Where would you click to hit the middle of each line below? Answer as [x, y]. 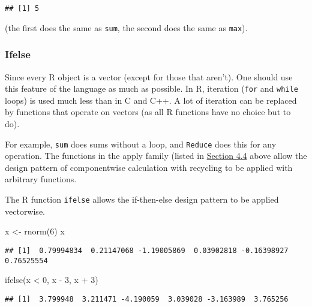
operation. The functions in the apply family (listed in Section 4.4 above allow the [156, 156]
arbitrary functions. [41, 179]
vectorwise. [25, 211]
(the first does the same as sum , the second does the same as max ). [126, 27]
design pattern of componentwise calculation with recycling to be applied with [149, 167]
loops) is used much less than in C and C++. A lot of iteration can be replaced [151, 100]
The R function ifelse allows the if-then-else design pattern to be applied [142, 199]
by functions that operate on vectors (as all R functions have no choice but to [148, 112]
